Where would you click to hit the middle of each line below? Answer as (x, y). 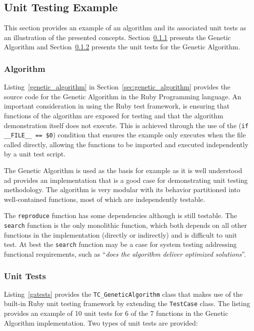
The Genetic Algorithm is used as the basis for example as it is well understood (123, 170)
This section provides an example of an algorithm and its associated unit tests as (125, 28)
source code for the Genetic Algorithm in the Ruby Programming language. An (123, 96)
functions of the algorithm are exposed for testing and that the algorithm (114, 115)
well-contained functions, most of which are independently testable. (105, 199)
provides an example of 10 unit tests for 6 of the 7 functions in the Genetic (116, 313)
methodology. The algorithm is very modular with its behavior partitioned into (122, 189)
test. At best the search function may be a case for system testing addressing (120, 244)
